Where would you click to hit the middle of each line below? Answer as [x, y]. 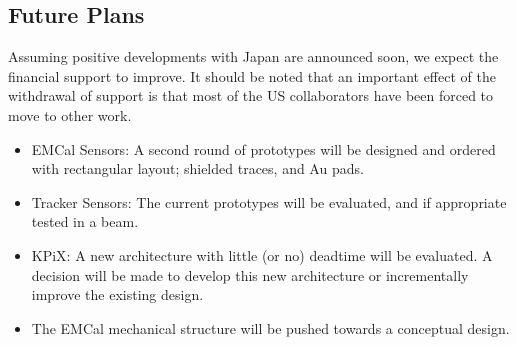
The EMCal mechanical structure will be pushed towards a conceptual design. [270, 327]
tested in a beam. [85, 221]
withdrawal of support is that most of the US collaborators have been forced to [251, 95]
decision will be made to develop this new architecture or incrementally [250, 274]
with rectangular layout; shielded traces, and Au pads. [197, 168]
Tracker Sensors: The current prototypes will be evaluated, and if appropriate [269, 201]
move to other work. [70, 114]
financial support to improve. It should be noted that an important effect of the [252, 75]
